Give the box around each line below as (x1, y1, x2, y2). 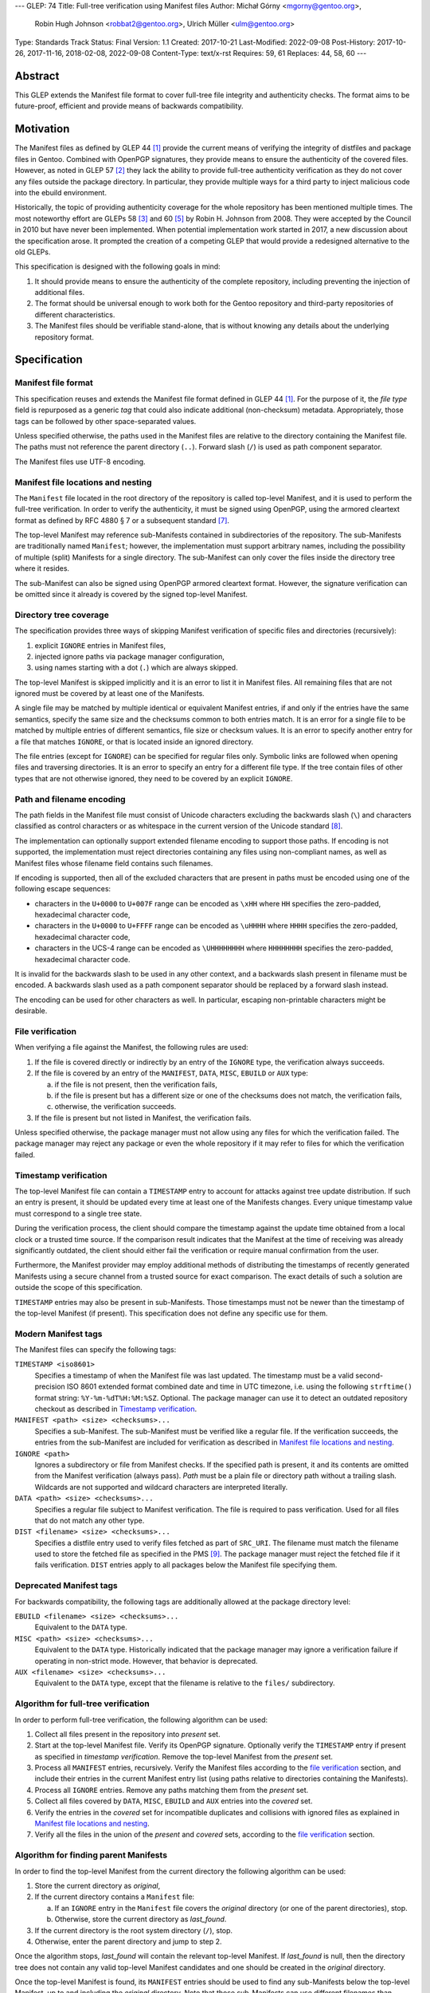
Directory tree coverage (14, 609, 109, 620)
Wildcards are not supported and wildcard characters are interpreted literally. (34, 1482, 288, 1492)
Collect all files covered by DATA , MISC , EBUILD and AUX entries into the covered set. (34, 1796, 313, 1806)
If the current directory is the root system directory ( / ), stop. (34, 1925, 233, 1935)
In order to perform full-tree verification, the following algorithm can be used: (14, 1715, 268, 1724)
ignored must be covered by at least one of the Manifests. (14, 689, 205, 698)
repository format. (34, 332, 95, 342)
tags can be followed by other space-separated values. (14, 416, 197, 426)
